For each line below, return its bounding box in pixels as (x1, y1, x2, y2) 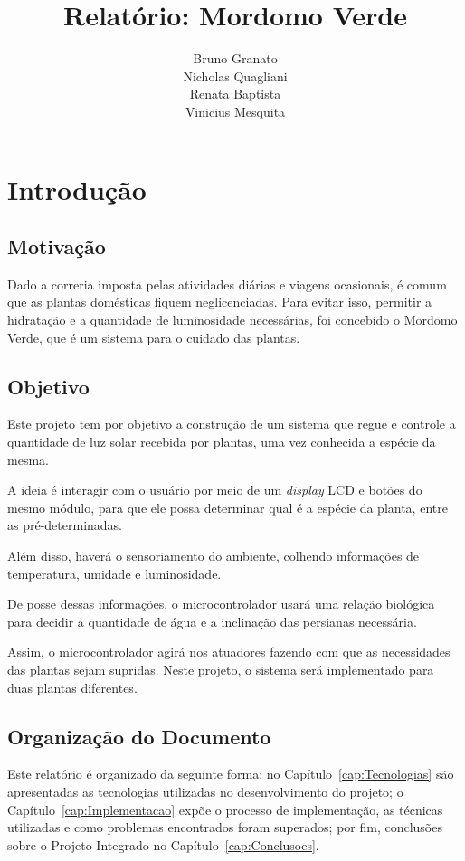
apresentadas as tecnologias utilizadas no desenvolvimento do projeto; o (7, 781, 403, 800)
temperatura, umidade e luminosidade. (7, 563, 222, 582)
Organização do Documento (7, 722, 271, 750)
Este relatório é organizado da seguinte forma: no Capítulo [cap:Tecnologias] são (7, 764, 454, 783)
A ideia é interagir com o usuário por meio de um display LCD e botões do (7, 480, 422, 499)
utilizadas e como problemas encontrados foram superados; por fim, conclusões (7, 818, 442, 837)
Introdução (7, 170, 147, 207)
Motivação (7, 232, 106, 260)
